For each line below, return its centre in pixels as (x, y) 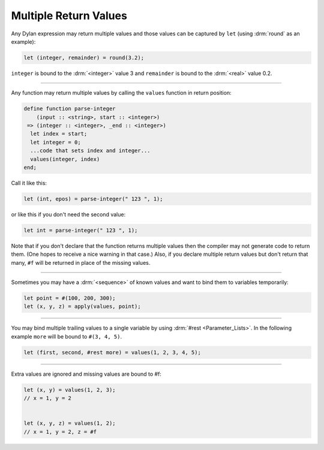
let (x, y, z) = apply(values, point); (82, 306)
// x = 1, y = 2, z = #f (60, 432)
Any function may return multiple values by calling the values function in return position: (121, 93)
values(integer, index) (65, 159)
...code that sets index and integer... (90, 151)
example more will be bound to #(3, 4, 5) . (67, 336)
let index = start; (59, 134)
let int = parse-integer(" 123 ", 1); (81, 230)
